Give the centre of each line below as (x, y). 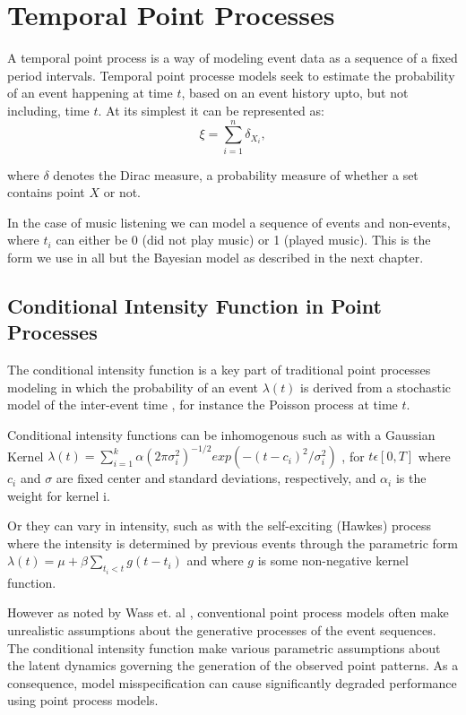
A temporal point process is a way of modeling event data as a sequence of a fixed (233, 58)
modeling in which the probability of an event (133, 387)
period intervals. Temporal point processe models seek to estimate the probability (231, 75)
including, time (48, 110)
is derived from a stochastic (376, 387)
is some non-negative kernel (333, 560)
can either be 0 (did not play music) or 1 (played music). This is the (243, 240)
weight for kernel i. (59, 495)
